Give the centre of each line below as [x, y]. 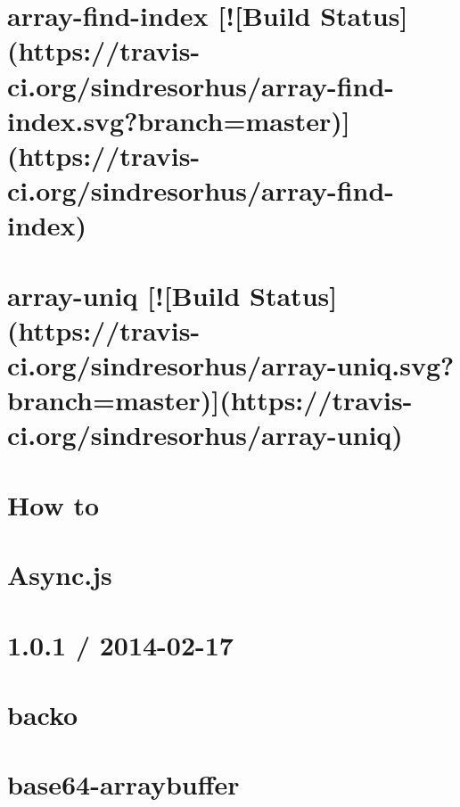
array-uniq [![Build [124, 295]
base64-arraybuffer [123, 784]
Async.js [60, 575]
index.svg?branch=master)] [179, 120]
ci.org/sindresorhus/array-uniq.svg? [231, 365]
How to [53, 504]
